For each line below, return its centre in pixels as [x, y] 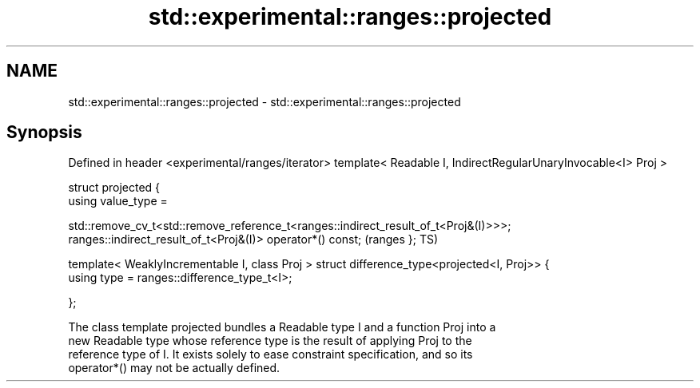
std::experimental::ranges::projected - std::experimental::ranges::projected [264, 101]
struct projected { [114, 188]
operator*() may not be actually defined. [174, 368]
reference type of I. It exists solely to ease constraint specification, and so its [270, 354]
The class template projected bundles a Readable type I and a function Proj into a [282, 327]
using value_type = [118, 201]
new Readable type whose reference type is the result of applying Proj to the [270, 341]
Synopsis [44, 133]
